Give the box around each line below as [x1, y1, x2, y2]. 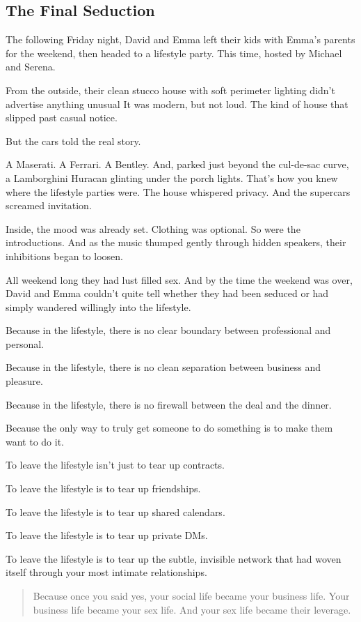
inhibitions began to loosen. [6, 248, 123, 263]
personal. [6, 336, 44, 351]
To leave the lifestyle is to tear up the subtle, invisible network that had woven [6, 551, 342, 566]
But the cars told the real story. [6, 133, 141, 148]
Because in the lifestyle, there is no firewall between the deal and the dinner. [6, 397, 332, 411]
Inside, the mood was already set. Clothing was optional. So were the [6, 221, 300, 236]
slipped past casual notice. [6, 110, 118, 125]
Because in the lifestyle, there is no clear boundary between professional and [6, 323, 331, 337]
